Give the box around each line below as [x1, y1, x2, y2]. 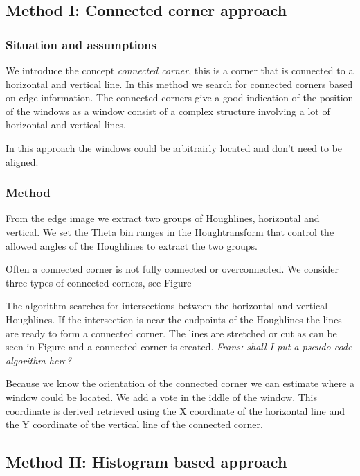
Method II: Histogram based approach [6, 451, 287, 473]
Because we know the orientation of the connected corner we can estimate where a [6, 376, 355, 391]
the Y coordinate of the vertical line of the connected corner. [6, 417, 263, 432]
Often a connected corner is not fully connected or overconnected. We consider [6, 262, 339, 276]
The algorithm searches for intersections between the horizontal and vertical [6, 298, 328, 313]
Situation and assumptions [6, 35, 156, 53]
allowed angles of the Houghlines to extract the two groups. [6, 238, 258, 253]
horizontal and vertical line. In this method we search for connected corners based [6, 76, 353, 91]
